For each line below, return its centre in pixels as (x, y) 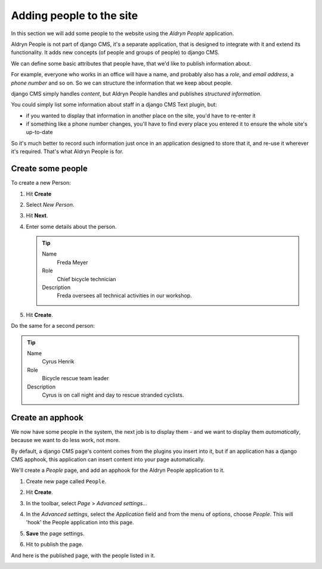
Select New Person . (50, 204)
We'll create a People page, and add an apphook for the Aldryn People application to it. (118, 470)
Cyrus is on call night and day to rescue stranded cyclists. (113, 395)
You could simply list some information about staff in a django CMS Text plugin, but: (114, 105)
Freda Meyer (72, 262)
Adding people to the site (75, 15)
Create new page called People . (66, 481)
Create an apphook (47, 417)
